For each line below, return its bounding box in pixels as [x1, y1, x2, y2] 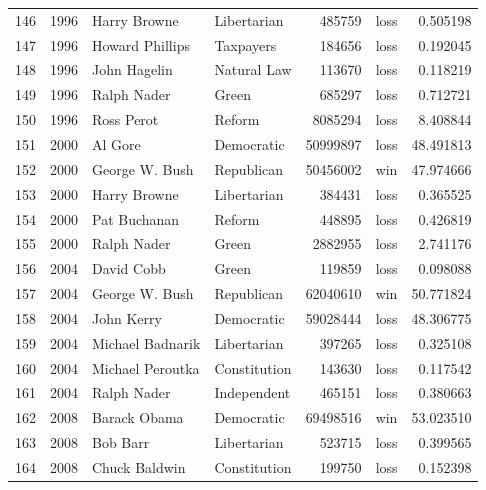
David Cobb [92, 258, 166, 279]
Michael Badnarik [92, 332, 201, 353]
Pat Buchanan [92, 208, 180, 229]
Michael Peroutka [92, 357, 200, 378]
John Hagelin [92, 59, 173, 80]
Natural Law [214, 59, 292, 80]
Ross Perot [92, 109, 159, 130]
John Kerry [92, 307, 162, 328]
